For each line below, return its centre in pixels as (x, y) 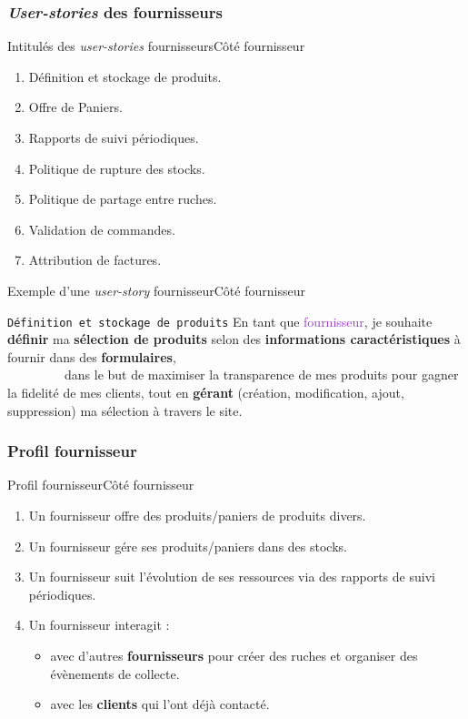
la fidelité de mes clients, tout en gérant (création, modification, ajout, (206, 392)
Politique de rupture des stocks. (117, 168)
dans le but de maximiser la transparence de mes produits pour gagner (261, 375)
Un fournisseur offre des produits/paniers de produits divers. (197, 515)
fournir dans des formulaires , (92, 356)
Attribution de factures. (95, 260)
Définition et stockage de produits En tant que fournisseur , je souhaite (220, 321)
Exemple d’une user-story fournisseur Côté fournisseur (156, 290)
